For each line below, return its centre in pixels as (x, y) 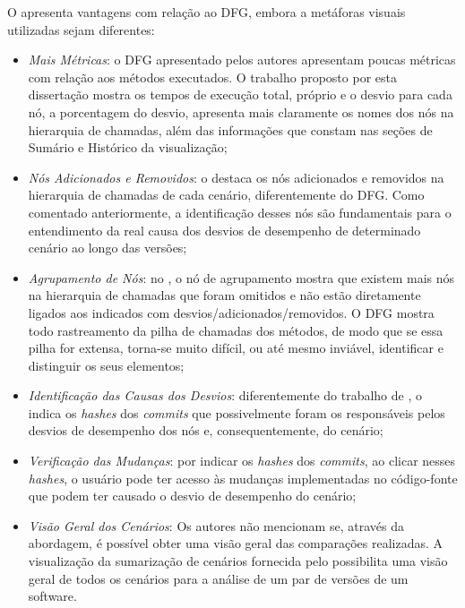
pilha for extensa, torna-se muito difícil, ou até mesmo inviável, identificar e (236, 348)
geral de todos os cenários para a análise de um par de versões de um (218, 578)
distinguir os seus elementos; (106, 365)
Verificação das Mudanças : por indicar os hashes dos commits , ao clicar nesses (242, 461)
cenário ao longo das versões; (108, 248)
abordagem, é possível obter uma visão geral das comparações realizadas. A (236, 543)
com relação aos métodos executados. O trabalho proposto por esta (212, 77)
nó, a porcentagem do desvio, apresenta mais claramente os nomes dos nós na (241, 111)
